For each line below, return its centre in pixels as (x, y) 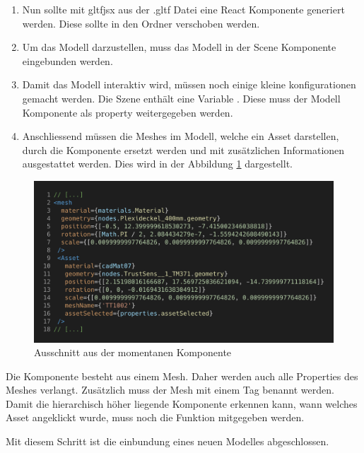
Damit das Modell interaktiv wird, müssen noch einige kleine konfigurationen (189, 84)
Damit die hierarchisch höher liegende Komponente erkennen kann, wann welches (182, 403)
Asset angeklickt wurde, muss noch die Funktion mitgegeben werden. (155, 417)
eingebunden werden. (67, 60)
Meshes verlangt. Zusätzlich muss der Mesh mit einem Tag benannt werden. (170, 390)
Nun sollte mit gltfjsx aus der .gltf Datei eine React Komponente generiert (183, 9)
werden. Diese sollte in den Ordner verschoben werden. (141, 23)
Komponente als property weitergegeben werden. (128, 112)
